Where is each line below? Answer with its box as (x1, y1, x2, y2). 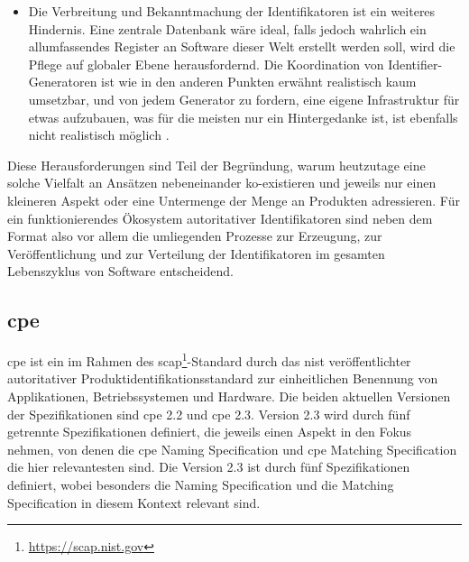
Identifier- (388, 54, 443, 73)
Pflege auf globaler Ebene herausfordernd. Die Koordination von (28, 54, 384, 73)
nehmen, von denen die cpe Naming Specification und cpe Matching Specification (7, 439, 457, 458)
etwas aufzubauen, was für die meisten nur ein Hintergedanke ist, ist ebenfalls (28, 107, 458, 126)
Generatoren (28, 72, 97, 91)
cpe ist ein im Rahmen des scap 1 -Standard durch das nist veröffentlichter (7, 349, 411, 370)
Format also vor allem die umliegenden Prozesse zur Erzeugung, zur (7, 226, 382, 245)
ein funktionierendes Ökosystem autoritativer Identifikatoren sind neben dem (7, 208, 433, 227)
